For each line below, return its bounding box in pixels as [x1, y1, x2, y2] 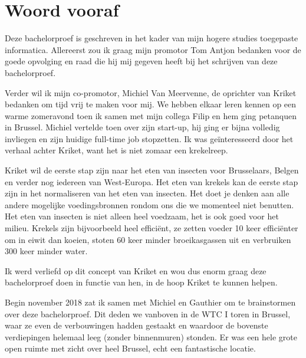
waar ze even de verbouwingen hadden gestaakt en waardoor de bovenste [5, 319, 268, 331]
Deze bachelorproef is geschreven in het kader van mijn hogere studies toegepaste [5, 32, 298, 44]
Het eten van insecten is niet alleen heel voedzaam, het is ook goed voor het [5, 210, 279, 222]
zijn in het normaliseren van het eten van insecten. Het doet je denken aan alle [5, 187, 289, 199]
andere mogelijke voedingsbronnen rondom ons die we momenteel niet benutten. [5, 198, 294, 211]
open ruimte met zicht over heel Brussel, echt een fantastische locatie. [5, 342, 256, 354]
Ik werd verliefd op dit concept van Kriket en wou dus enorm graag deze [5, 264, 266, 277]
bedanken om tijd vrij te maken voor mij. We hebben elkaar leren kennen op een [5, 98, 297, 110]
